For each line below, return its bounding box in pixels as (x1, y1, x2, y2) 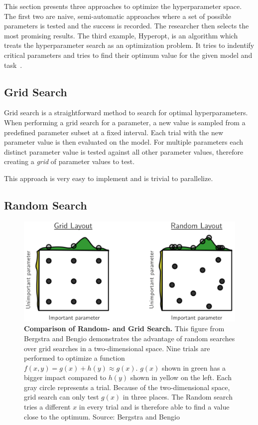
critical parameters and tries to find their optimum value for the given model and (4, 49, 253, 60)
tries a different (24, 402, 71, 412)
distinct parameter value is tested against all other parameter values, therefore (4, 146, 244, 157)
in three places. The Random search (123, 392, 233, 402)
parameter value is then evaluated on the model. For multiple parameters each (4, 137, 244, 147)
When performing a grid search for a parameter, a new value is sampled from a (4, 117, 246, 127)
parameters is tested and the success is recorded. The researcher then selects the (4, 20, 249, 31)
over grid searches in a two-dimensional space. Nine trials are (24, 343, 210, 353)
